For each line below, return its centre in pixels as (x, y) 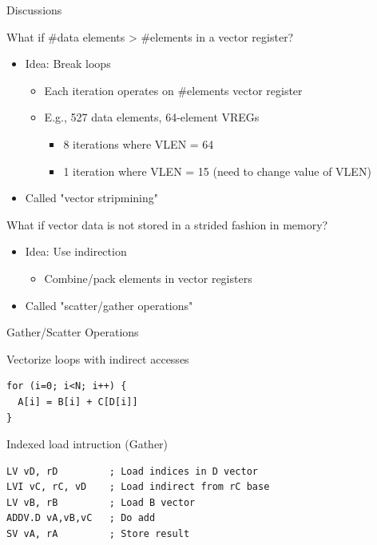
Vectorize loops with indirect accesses (98, 358)
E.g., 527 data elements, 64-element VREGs (152, 117)
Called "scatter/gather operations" (109, 305)
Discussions (34, 10)
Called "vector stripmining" (91, 198)
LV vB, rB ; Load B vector (101, 502)
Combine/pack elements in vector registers (148, 278)
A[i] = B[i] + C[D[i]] (78, 402)
